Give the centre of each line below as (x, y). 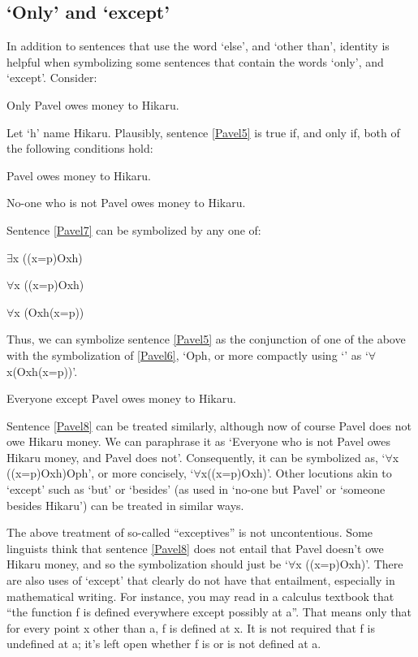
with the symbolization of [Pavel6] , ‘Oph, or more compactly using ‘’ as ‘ (187, 354)
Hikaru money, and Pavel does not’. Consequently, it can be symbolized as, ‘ (196, 457)
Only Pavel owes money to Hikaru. (93, 104)
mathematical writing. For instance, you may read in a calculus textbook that (200, 596)
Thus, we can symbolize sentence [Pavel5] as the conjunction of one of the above (206, 339)
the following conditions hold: (80, 148)
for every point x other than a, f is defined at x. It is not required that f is (191, 627)
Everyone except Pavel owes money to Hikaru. (121, 398)
